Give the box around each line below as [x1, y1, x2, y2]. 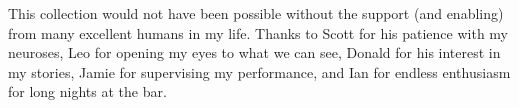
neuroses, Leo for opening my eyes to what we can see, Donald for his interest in [8, 42, 501, 63]
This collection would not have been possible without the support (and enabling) [8, 3, 504, 23]
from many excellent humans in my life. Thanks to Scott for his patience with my [8, 22, 509, 43]
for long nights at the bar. [8, 81, 167, 102]
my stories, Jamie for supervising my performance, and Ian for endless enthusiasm [8, 61, 511, 82]
